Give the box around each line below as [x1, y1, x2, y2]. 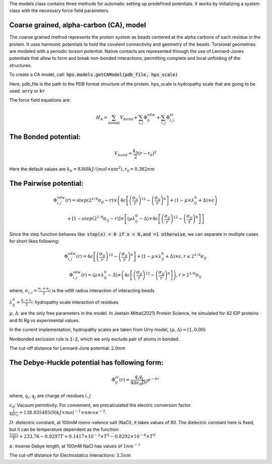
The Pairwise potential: [9, 179, 84, 187]
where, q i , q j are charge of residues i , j [9, 393, 91, 400]
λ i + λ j [21, 298, 33, 303]
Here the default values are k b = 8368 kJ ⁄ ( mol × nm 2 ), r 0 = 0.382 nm [9, 165, 155, 173]
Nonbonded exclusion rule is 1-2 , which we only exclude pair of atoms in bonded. [9, 336, 180, 342]
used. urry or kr [9, 88, 45, 94]
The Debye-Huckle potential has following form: [9, 358, 164, 367]
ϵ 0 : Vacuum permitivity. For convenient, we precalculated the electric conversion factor [9, 402, 191, 409]
